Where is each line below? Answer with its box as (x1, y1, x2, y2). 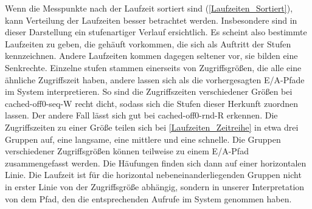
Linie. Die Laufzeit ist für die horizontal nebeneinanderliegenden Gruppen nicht (5, 168, 302, 181)
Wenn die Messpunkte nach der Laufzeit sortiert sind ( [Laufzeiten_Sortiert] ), (5, 2, 293, 14)
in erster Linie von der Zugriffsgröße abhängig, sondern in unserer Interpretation (5, 180, 305, 193)
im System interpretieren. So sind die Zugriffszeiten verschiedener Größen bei (5, 85, 293, 98)
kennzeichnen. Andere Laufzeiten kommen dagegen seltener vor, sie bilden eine (5, 49, 298, 62)
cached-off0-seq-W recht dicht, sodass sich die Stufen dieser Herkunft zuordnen (5, 97, 299, 109)
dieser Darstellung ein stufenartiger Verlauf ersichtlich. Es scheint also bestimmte (5, 26, 307, 38)
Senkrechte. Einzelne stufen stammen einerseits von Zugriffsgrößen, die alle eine (5, 61, 302, 74)
